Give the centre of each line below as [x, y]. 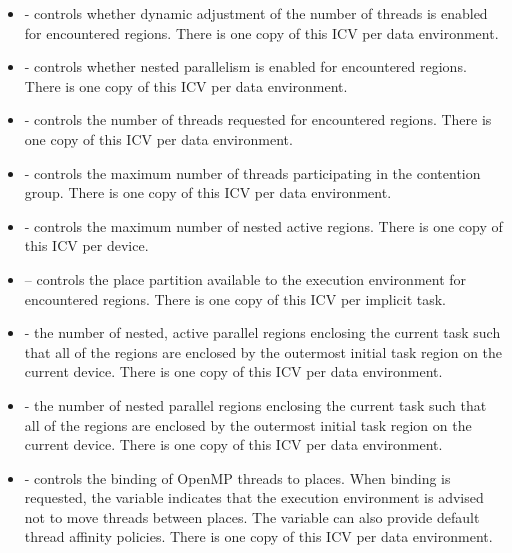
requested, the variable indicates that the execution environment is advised [254, 497]
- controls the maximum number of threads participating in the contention [252, 172]
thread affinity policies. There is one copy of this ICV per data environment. [258, 536]
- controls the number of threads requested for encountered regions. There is [258, 119]
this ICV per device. [86, 245]
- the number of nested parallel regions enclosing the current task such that [255, 404]
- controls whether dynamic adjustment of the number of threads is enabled [256, 13]
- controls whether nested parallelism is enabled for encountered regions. [245, 66]
